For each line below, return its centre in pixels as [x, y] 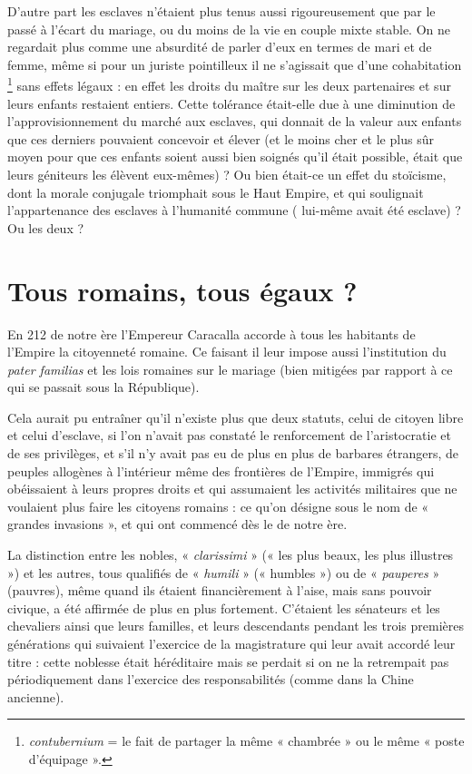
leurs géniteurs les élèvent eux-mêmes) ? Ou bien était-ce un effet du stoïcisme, [227, 174]
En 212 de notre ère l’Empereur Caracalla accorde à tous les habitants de [211, 333]
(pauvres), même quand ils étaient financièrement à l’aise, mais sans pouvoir [220, 590]
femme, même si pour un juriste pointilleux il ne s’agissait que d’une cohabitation [235, 64]
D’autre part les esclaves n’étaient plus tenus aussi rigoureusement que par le [221, 11]
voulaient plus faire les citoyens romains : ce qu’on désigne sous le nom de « [218, 506]
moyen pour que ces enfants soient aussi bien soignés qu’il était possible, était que [235, 157]
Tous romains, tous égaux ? [182, 290]
